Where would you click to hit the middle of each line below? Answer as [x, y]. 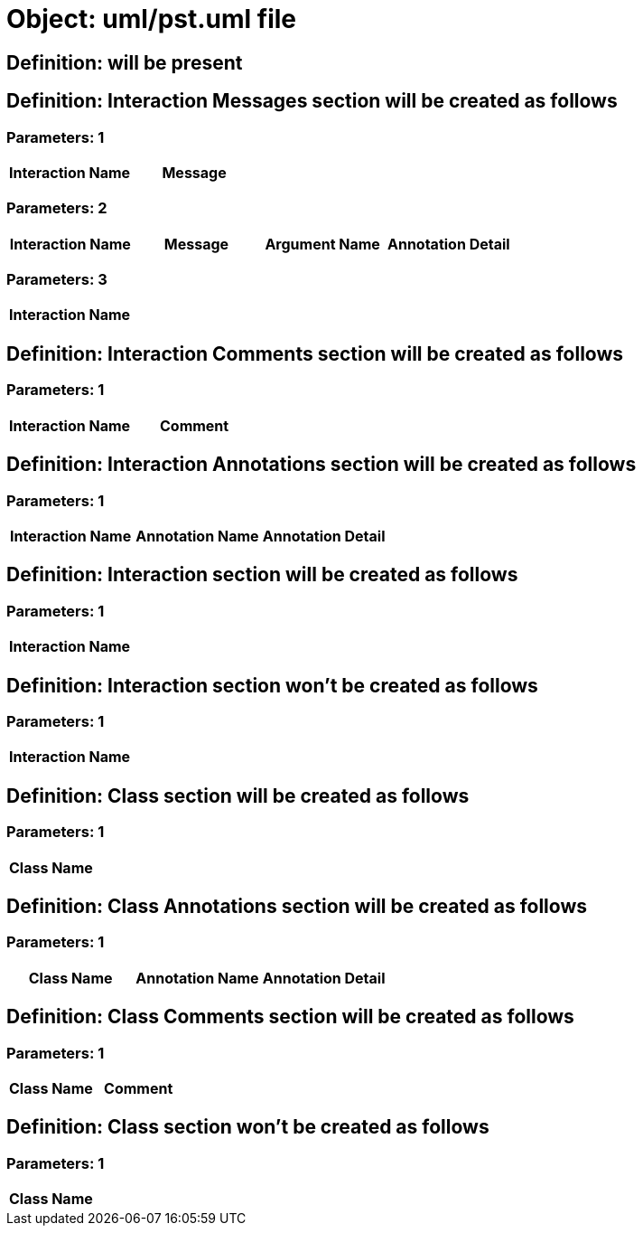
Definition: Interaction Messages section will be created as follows [312, 101]
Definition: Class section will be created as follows [238, 795]
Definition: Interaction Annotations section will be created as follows [321, 465]
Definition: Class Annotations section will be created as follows [297, 906]
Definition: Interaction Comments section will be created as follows [315, 353]
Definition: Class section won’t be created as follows [248, 1127]
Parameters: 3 [57, 280]
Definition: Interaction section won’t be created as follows [272, 685]
